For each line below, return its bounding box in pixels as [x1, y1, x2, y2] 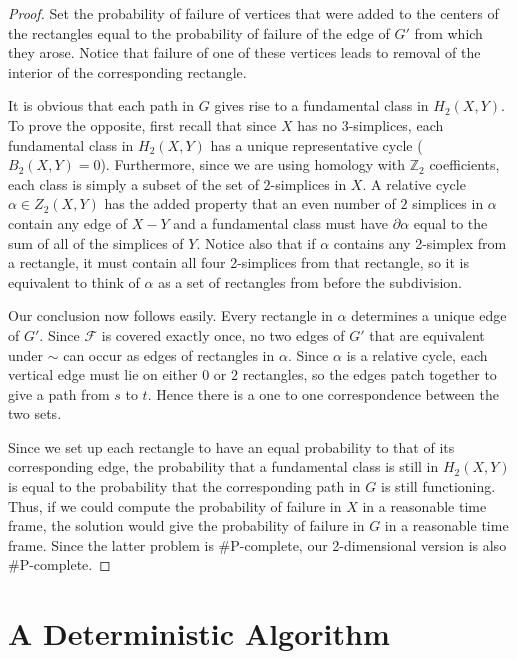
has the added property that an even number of [104, 193, 396, 214]
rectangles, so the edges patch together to [242, 364, 497, 385]
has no [297, 114, 337, 135]
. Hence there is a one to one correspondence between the [147, 383, 500, 404]
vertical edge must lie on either [8, 364, 198, 385]
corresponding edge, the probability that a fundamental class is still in [8, 456, 439, 477]
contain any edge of [8, 212, 127, 233]
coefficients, [429, 154, 500, 175]
